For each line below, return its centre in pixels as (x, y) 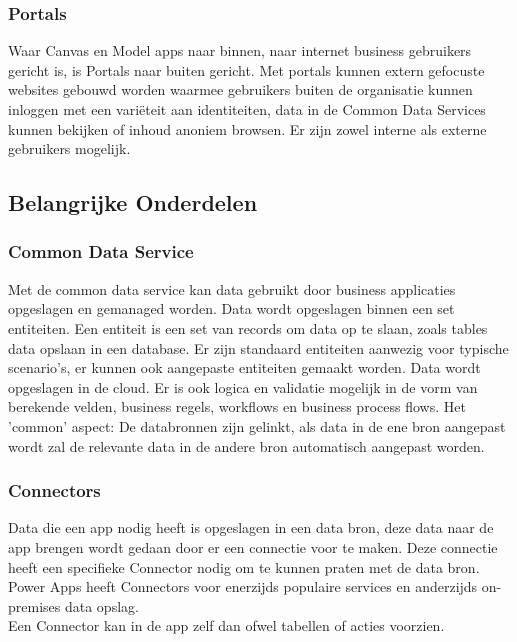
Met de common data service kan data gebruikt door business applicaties (232, 288)
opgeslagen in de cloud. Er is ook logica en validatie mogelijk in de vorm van (243, 386)
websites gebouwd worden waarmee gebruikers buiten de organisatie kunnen (240, 89)
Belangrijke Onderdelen (133, 202)
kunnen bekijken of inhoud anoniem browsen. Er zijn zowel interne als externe (247, 128)
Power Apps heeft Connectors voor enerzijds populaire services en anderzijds (243, 586)
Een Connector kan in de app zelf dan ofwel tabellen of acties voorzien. (226, 625)
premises (34, 605)
